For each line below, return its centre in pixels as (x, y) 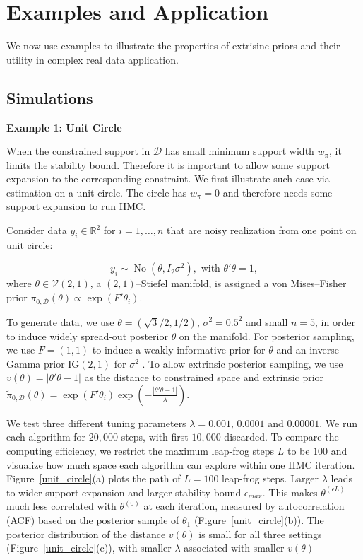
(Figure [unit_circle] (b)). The (259, 520)
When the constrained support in (78, 151)
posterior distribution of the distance (86, 533)
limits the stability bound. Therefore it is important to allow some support (168, 164)
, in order (335, 321)
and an (291, 350)
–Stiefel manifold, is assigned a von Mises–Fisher (241, 283)
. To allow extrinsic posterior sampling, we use (243, 363)
